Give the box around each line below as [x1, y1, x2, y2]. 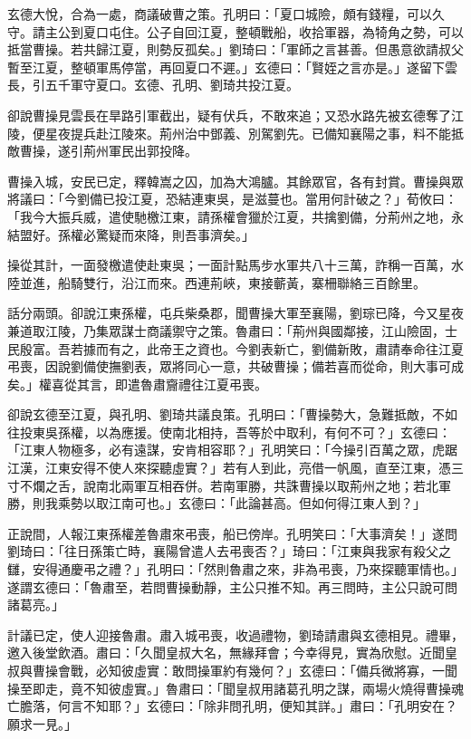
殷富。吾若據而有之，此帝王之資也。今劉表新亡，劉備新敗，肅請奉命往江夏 [19, 339, 464, 358]
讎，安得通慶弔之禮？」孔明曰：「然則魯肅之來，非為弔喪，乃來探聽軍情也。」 [7, 560, 464, 579]
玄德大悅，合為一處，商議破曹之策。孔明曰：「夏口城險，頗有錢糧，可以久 [7, 5, 445, 23]
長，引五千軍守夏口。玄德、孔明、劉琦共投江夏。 [7, 75, 299, 94]
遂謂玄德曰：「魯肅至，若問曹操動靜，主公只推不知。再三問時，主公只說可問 [7, 577, 457, 596]
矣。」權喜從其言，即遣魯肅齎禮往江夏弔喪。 [7, 374, 267, 393]
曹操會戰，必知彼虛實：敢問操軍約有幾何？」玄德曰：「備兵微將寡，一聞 [32, 661, 457, 679]
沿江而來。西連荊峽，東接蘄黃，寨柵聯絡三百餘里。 [120, 273, 426, 292]
